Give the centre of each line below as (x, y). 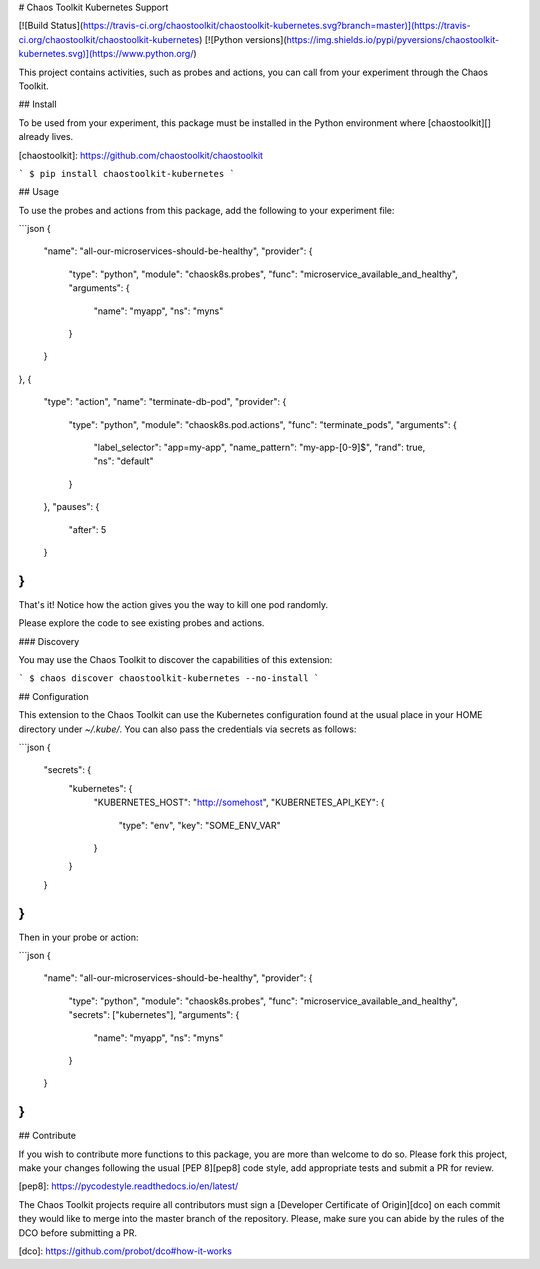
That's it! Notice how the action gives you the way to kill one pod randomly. (173, 604)
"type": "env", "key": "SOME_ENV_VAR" (199, 825)
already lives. (46, 137)
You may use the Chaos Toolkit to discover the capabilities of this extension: (175, 660)
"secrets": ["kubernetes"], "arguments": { (154, 1015)
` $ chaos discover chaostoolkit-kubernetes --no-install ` (169, 678)
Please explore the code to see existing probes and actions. (141, 623)
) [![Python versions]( (242, 39)
